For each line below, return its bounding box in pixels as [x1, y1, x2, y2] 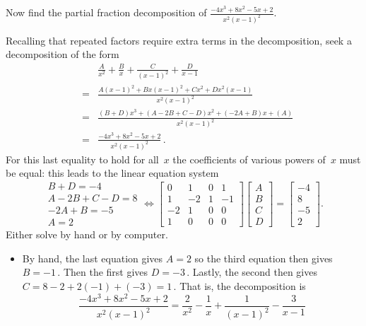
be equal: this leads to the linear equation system [6, 165, 219, 180]
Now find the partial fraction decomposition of [6, 5, 207, 19]
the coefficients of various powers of [172, 151, 326, 166]
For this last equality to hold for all [6, 151, 159, 166]
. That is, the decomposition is [173, 278, 306, 293]
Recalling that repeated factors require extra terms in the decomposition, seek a [6, 33, 352, 47]
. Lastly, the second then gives [187, 264, 317, 279]
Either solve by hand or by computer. [6, 227, 168, 242]
